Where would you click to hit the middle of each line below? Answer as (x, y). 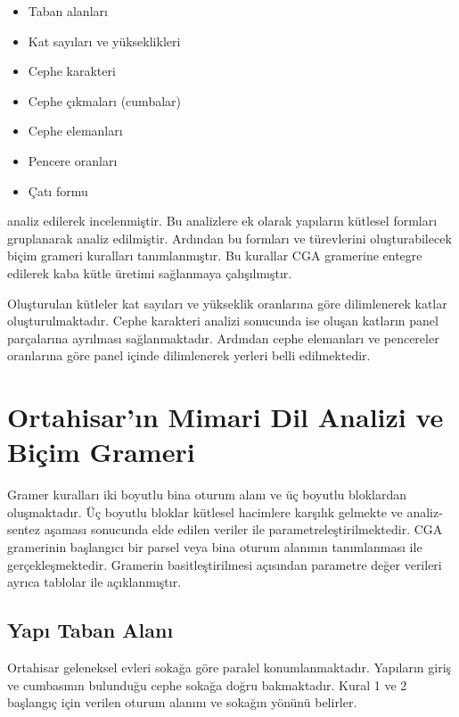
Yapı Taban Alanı (90, 630)
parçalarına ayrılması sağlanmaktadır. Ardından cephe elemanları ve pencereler (223, 338)
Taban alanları (68, 11)
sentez (24, 529)
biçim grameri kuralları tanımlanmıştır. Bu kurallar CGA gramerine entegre (215, 255)
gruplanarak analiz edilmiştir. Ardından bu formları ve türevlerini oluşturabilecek (229, 238)
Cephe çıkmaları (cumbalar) (104, 100)
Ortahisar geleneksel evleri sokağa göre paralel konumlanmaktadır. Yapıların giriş (229, 667)
